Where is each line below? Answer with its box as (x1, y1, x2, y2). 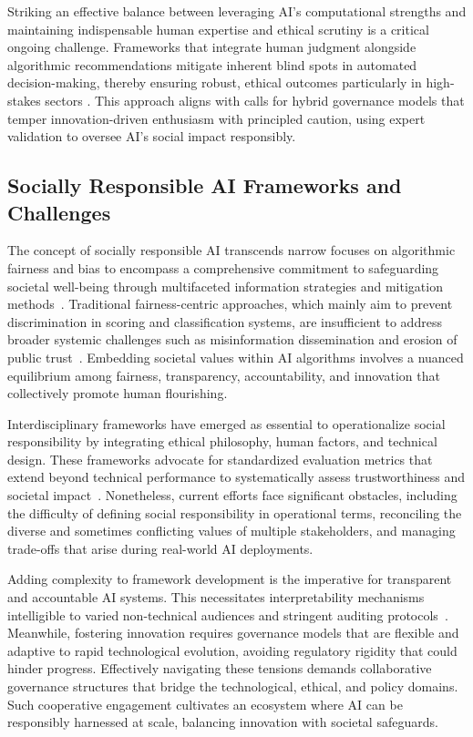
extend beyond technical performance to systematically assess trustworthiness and (7, 467, 466, 486)
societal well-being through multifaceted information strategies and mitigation (7, 276, 443, 295)
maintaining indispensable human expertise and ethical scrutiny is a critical (7, 19, 429, 38)
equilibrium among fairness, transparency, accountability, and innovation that (7, 365, 440, 384)
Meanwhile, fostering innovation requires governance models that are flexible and (7, 623, 459, 642)
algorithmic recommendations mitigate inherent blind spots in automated (7, 55, 417, 74)
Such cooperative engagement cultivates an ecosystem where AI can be (7, 694, 403, 713)
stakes (7, 90, 41, 109)
